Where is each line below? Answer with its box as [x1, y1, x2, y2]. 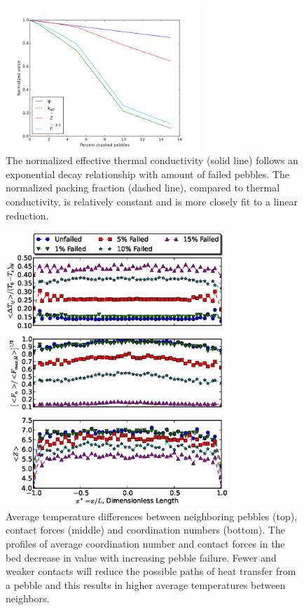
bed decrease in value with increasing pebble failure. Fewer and [6, 550, 277, 564]
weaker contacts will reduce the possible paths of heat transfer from [6, 564, 296, 578]
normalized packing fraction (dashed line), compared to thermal [6, 180, 280, 195]
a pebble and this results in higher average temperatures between [6, 577, 286, 592]
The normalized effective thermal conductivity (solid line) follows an [6, 153, 298, 168]
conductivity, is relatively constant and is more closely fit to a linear [6, 194, 298, 209]
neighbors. [6, 591, 50, 606]
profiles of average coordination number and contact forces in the [6, 536, 285, 550]
